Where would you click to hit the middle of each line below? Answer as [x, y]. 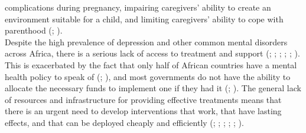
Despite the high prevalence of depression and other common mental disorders [146, 41]
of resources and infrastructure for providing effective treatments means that [143, 99]
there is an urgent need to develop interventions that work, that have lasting [143, 111]
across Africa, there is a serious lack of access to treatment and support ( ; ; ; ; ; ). [152, 53]
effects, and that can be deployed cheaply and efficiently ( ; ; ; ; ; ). [124, 122]
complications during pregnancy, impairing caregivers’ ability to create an [138, 7]
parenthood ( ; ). [34, 30]
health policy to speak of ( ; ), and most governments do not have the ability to [148, 76]
